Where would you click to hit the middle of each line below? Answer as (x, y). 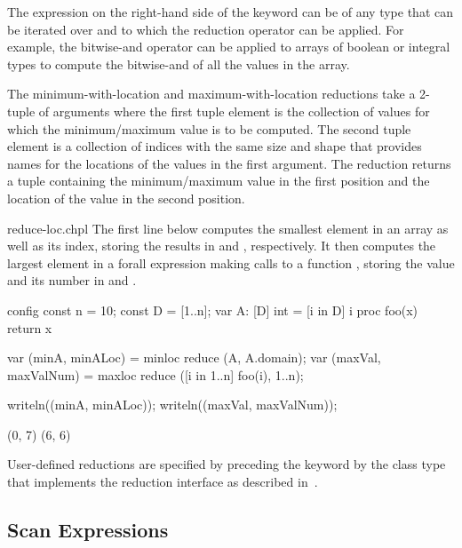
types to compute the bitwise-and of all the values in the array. (179, 64)
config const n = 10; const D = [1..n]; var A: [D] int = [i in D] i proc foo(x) (213, 310)
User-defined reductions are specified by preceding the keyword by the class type (227, 464)
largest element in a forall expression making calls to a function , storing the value (231, 262)
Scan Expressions (88, 530)
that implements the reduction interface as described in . (163, 482)
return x (30, 327)
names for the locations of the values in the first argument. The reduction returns (229, 163)
